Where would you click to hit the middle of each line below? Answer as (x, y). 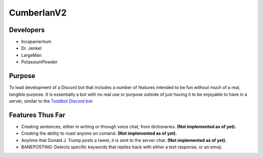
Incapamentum (36, 42)
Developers (27, 30)
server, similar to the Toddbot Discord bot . (51, 101)
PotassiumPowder (39, 62)
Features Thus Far (37, 115)
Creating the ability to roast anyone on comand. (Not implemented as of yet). (99, 133)
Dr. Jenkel (31, 48)
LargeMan (31, 55)
